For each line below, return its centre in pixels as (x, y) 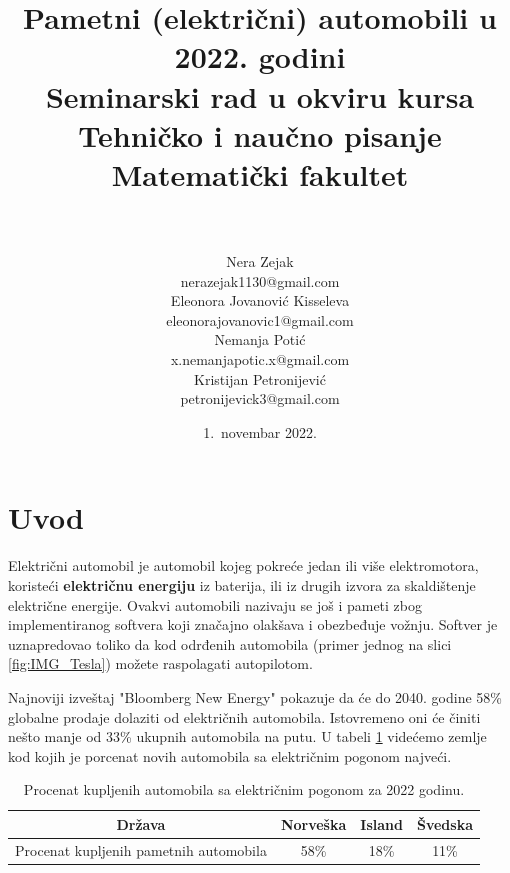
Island (381, 823)
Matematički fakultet (260, 173)
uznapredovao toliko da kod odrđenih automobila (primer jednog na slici (230, 643)
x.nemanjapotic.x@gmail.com (260, 359)
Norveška (313, 823)
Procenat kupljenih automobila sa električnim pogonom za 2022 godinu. (244, 789)
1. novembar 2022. (260, 431)
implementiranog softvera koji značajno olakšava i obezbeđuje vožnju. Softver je (253, 624)
